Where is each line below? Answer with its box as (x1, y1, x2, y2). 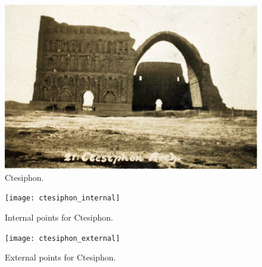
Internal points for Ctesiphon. (5, 211, 113, 224)
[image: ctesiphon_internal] (5, 194, 120, 203)
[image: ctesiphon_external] (5, 234, 120, 243)
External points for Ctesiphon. (5, 251, 116, 263)
